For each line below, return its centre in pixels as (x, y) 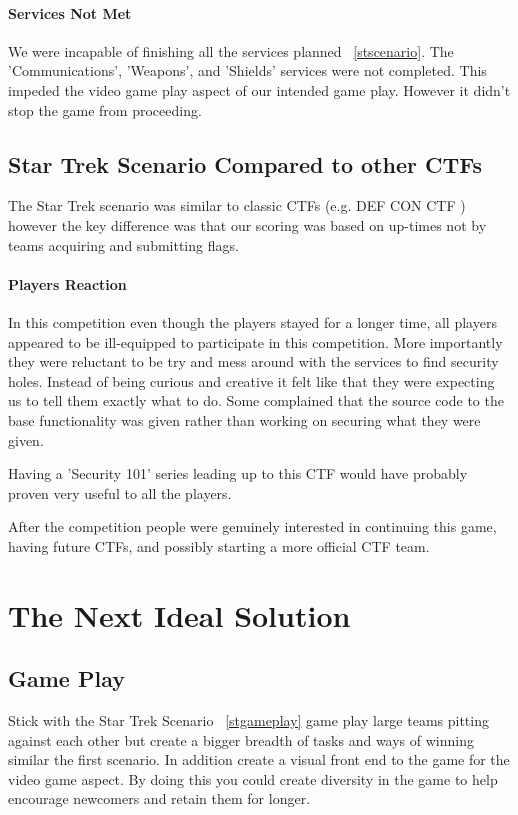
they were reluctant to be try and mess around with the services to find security (253, 361)
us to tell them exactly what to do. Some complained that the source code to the (256, 400)
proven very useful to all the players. (120, 492)
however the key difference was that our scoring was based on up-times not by (247, 224)
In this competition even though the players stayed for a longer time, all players (252, 321)
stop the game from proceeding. (105, 109)
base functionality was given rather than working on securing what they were (244, 419)
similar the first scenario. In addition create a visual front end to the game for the (259, 759)
